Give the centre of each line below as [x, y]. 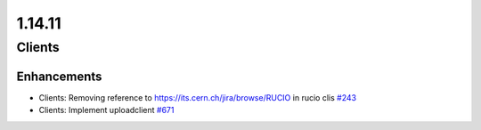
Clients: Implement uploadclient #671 [106, 110]
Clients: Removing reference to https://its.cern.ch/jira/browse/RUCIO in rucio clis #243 [197, 97]
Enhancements [59, 76]
